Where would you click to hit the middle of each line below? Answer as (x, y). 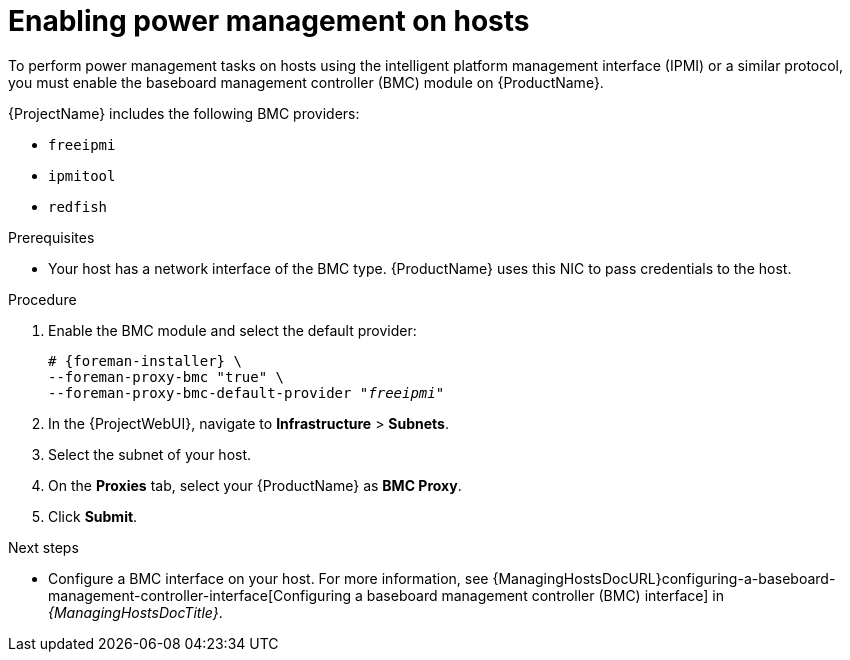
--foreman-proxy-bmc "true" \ (166, 376)
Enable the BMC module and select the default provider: (232, 330)
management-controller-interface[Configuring (200, 595)
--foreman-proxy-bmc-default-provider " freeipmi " (246, 392)
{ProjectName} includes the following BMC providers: (184, 113)
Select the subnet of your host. (150, 454)
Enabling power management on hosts (269, 21)
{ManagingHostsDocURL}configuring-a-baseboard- (664, 578)
